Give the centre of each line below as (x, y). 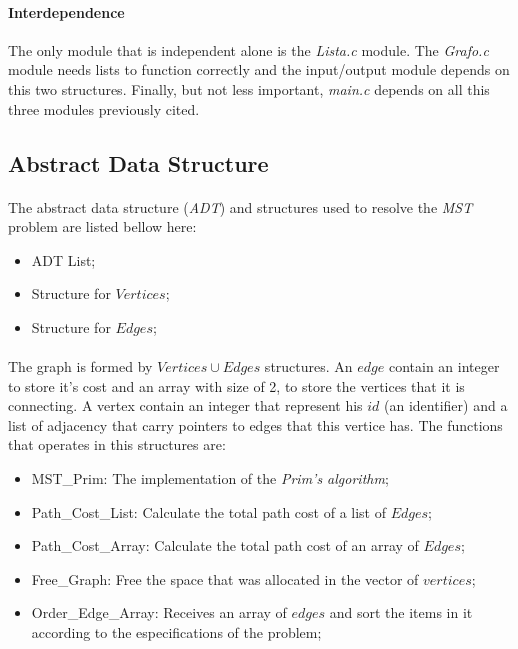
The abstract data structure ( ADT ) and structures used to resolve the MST (240, 206)
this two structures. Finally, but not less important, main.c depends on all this (249, 88)
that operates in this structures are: (117, 444)
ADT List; (63, 259)
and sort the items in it (401, 612)
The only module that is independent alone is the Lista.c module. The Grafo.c (248, 49)
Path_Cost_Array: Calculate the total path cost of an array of (225, 545)
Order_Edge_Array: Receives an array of (159, 612)
